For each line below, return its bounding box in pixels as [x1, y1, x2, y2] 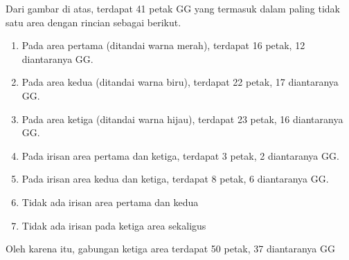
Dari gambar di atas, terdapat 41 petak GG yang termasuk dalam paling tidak [6, 1, 340, 15]
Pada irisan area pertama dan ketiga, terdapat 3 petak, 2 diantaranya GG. [21, 148, 339, 162]
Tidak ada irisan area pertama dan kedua [21, 194, 199, 209]
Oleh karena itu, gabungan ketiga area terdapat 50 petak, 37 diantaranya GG [6, 241, 336, 256]
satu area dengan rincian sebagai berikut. [6, 15, 181, 29]
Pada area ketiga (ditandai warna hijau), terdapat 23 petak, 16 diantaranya [21, 111, 343, 126]
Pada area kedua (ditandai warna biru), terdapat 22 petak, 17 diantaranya [21, 75, 339, 89]
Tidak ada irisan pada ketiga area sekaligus [21, 218, 206, 232]
